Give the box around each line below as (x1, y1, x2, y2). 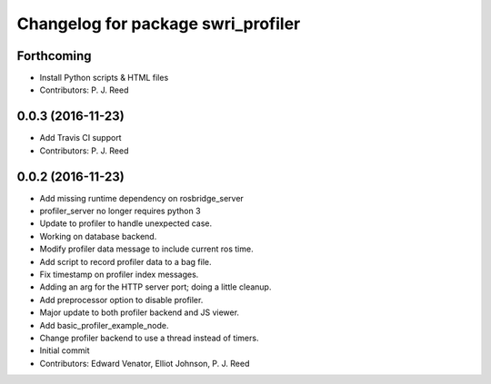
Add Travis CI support (39, 133, 122, 143)
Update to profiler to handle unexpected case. (39, 218, 213, 229)
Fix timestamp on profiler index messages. (39, 269, 199, 280)
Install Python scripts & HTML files (39, 73, 169, 84)
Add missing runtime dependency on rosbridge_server (39, 192, 245, 203)
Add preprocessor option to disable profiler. (39, 294, 204, 305)
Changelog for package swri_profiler (16, 14, 301, 34)
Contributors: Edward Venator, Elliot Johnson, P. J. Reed (39, 358, 250, 369)
